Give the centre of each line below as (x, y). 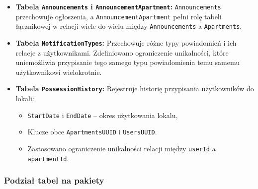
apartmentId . (48, 158)
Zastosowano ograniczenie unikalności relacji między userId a (122, 148)
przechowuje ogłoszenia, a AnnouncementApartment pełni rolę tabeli (119, 16)
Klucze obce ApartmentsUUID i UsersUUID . (92, 132)
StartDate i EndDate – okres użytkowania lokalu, (103, 115)
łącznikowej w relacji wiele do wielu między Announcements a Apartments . (129, 26)
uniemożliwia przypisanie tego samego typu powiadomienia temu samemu (128, 62)
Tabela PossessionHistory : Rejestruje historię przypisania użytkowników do (135, 89)
